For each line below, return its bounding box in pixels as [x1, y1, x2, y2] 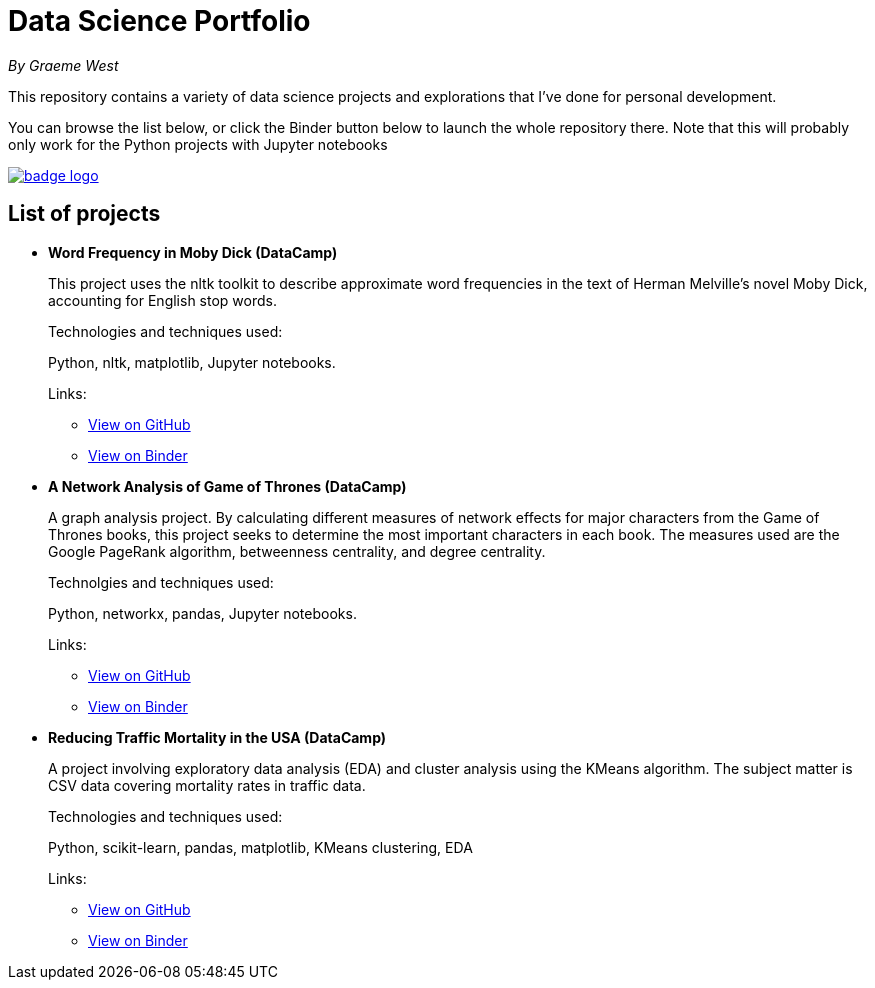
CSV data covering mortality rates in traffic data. [48, 776, 366, 794]
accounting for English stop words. [48, 291, 277, 309]
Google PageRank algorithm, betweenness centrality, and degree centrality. [48, 542, 546, 560]
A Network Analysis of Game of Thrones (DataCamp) [48, 477, 407, 495]
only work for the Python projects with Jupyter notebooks [8, 135, 388, 153]
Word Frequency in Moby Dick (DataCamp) [48, 243, 338, 261]
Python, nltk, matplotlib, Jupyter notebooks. [48, 353, 336, 371]
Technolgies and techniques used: [48, 573, 274, 591]
